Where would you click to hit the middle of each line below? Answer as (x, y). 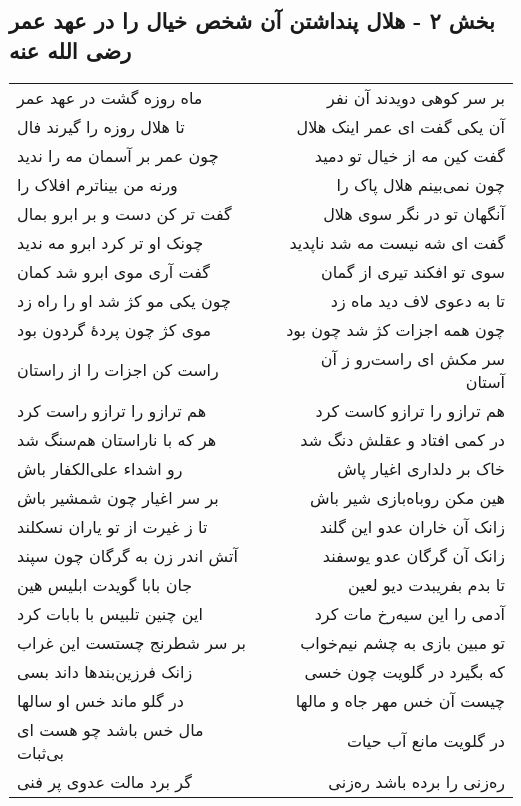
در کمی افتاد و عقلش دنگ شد (402, 439)
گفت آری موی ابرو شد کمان (113, 271)
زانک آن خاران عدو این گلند (412, 526)
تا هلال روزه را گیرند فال (101, 126)
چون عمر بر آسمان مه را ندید (118, 155)
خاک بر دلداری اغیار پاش (421, 468)
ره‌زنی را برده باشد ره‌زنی (416, 781)
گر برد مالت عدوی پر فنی (104, 781)
